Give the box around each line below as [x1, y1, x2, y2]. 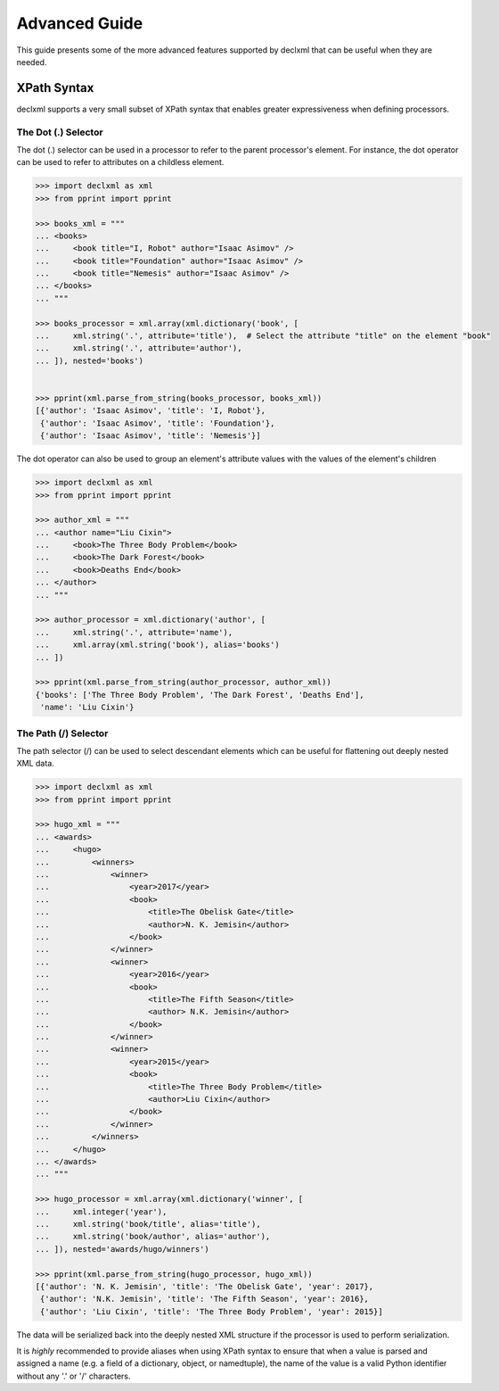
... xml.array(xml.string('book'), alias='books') [35, 640, 280, 650]
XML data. [16, 758, 55, 769]
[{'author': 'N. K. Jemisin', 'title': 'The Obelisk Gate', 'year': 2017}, [35, 1281, 374, 1291]
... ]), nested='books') [35, 355, 144, 366]
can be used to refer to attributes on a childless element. [16, 157, 225, 168]
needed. [16, 56, 47, 67]
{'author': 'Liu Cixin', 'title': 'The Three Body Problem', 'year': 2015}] [40, 1306, 383, 1316]
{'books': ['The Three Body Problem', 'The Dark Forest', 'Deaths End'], [35, 690, 364, 700]
